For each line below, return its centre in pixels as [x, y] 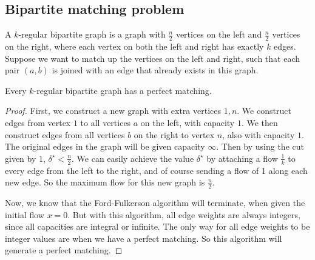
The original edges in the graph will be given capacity [105, 146]
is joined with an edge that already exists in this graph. [155, 70]
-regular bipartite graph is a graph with [92, 34]
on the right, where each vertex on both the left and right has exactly [134, 46]
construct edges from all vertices [65, 134]
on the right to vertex [174, 134]
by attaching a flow [242, 158]
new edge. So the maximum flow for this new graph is [105, 182]
